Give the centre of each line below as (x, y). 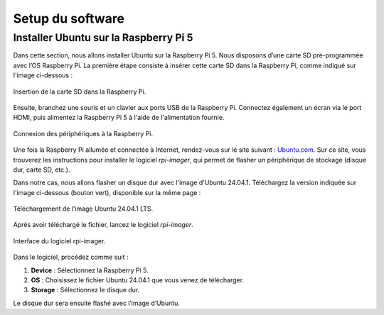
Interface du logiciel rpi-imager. (59, 241)
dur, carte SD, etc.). (42, 170)
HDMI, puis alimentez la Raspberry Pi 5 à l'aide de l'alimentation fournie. (119, 118)
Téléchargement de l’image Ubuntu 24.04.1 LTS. (83, 209)
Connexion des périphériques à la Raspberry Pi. (83, 133)
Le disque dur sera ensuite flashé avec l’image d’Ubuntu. (97, 303)
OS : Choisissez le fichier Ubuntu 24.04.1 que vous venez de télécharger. (138, 280)
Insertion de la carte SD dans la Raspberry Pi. (80, 92)
